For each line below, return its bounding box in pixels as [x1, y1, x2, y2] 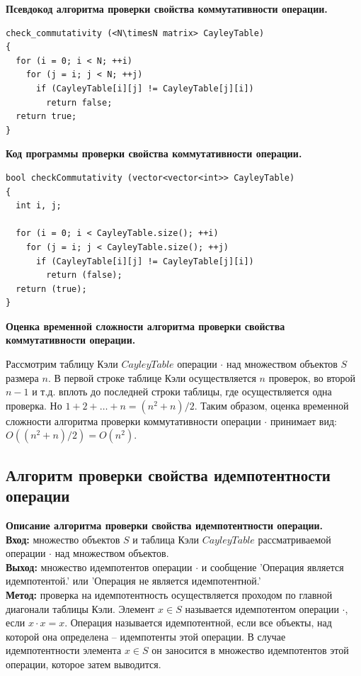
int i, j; [16, 201, 62, 211]
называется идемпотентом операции [185, 601, 339, 616]
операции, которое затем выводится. [6, 656, 161, 671]
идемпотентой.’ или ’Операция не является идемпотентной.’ [6, 573, 261, 588]
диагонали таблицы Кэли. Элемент [6, 601, 155, 616]
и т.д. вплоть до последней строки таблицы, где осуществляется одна [32, 384, 332, 399]
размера [6, 370, 39, 385]
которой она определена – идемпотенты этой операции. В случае [6, 629, 286, 643]
